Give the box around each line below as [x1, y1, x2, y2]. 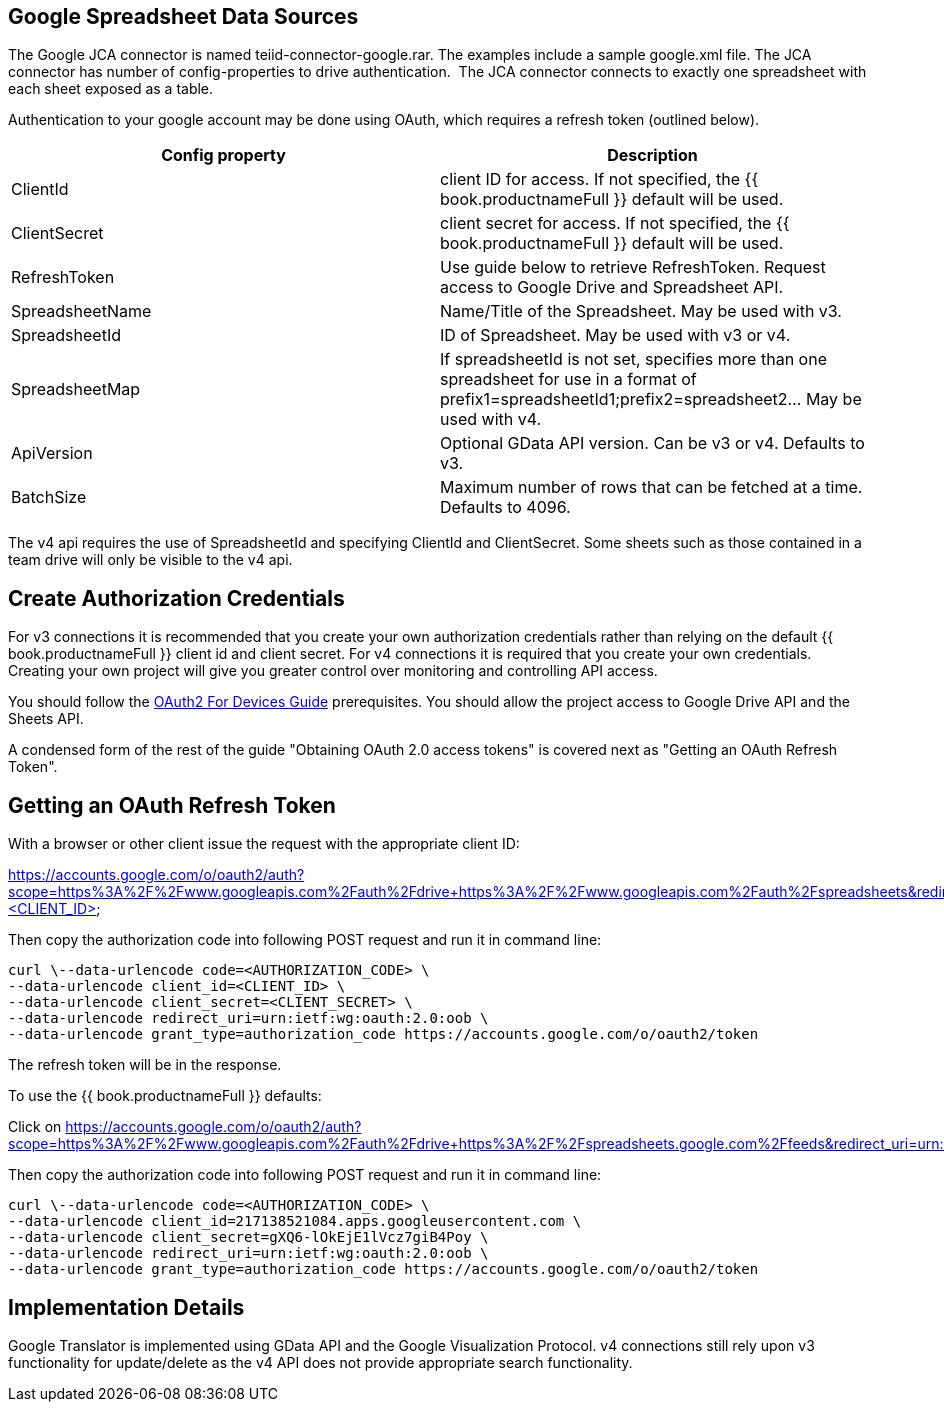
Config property [161, 145, 286, 166]
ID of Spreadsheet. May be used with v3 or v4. [440, 325, 791, 346]
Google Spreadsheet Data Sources [8, 4, 359, 29]
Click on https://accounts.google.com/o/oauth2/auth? [8, 1118, 362, 1136]
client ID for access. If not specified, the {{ [440, 169, 759, 190]
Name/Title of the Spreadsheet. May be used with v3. [440, 301, 842, 322]
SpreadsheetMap [11, 379, 141, 400]
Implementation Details [8, 1294, 245, 1320]
